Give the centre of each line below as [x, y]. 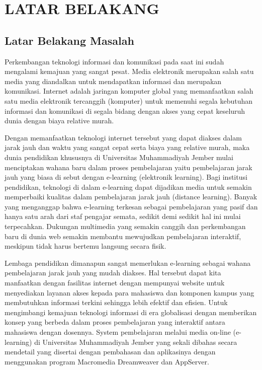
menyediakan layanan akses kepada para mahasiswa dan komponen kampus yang [129, 292]
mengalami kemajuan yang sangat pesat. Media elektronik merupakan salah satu [129, 71]
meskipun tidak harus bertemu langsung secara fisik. [85, 246]
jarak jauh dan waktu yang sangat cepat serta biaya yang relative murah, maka [127, 147]
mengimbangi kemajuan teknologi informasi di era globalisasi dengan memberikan [131, 312]
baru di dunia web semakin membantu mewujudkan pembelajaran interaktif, [123, 236]
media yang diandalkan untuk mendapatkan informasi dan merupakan [113, 81]
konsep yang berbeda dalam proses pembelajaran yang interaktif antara [115, 322]
